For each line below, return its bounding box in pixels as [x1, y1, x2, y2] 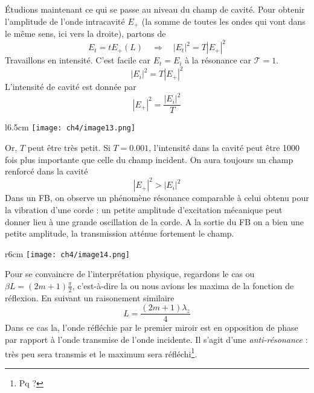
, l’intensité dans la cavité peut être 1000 [149, 141, 300, 154]
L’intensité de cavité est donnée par [5, 80, 136, 93]
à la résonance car [185, 54, 251, 66]
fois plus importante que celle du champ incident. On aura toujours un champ [5, 153, 293, 165]
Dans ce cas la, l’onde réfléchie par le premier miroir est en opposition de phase [5, 321, 298, 334]
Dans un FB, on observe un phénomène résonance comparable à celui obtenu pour [5, 191, 309, 204]
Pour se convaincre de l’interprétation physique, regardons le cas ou [5, 267, 255, 280]
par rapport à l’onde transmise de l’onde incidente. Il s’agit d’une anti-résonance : [5, 333, 308, 346]
